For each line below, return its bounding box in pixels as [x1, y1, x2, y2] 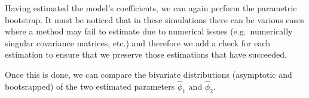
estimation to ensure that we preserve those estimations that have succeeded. [5, 48, 287, 61]
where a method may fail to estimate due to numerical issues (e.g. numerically [5, 25, 293, 37]
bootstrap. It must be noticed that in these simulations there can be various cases [5, 13, 304, 26]
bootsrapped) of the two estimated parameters [5, 80, 175, 92]
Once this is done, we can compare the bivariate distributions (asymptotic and [5, 68, 292, 80]
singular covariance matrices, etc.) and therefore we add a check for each [5, 36, 271, 49]
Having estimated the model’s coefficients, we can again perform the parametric [5, 2, 297, 14]
